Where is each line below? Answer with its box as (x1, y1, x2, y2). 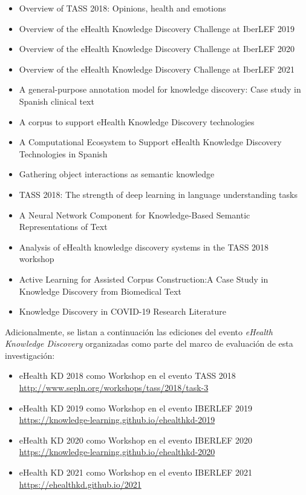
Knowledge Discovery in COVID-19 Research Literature (19, 305, 226, 318)
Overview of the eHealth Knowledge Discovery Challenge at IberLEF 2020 (19, 42, 295, 55)
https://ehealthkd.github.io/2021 (19, 477, 142, 490)
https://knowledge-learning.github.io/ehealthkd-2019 (19, 413, 215, 426)
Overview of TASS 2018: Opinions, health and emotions (19, 2, 226, 14)
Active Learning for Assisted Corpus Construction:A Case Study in (19, 272, 269, 285)
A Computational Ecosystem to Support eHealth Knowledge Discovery (19, 136, 282, 148)
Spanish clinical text (19, 94, 94, 107)
